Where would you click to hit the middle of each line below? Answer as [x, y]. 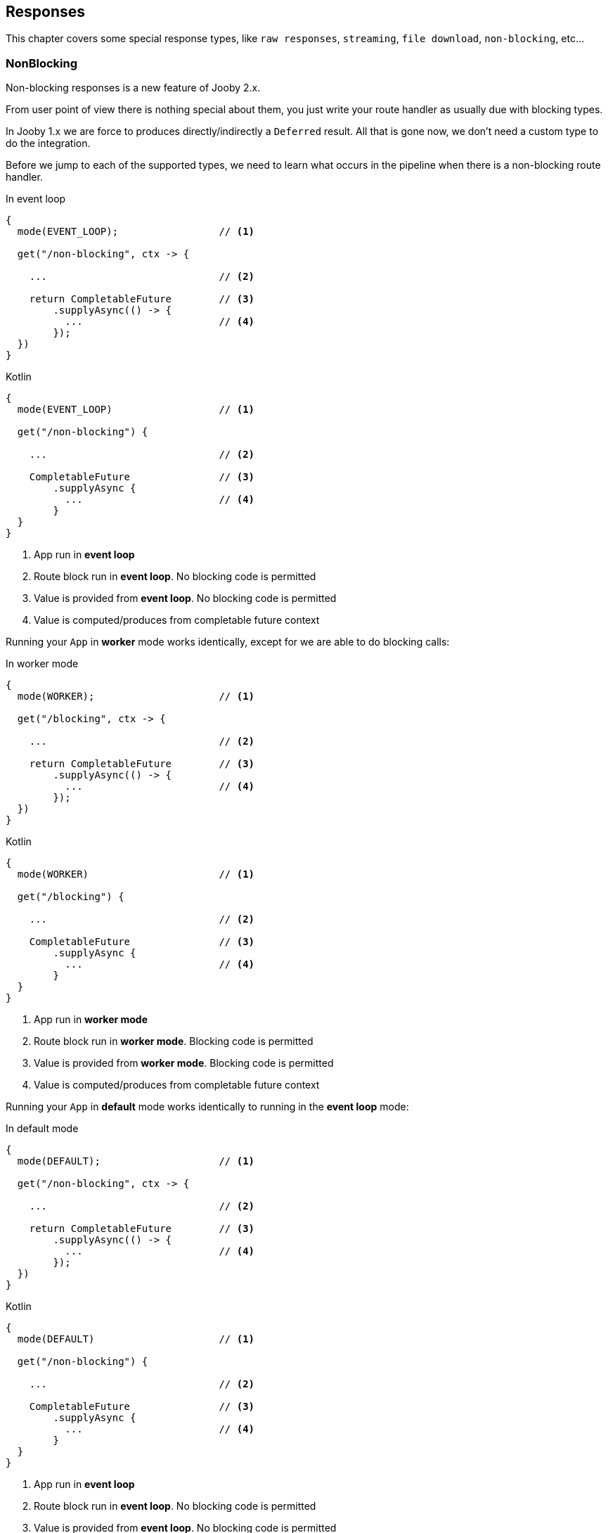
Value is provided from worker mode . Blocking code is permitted [184, 1063]
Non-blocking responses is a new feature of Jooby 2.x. [133, 88]
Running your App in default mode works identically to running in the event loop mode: [207, 1107]
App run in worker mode [91, 1020]
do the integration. [48, 143]
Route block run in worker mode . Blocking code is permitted [174, 1041]
